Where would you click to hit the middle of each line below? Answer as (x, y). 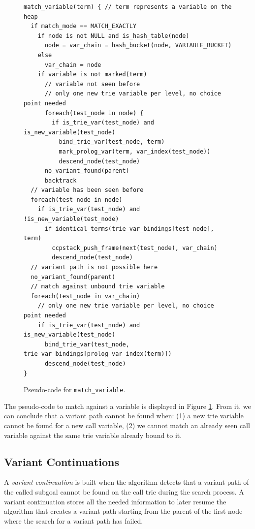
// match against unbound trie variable (98, 287)
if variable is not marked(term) (92, 75)
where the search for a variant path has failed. (74, 520)
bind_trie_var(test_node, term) (112, 142)
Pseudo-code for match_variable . (75, 389)
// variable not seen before (92, 84)
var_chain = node (73, 65)
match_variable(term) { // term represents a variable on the (128, 7)
